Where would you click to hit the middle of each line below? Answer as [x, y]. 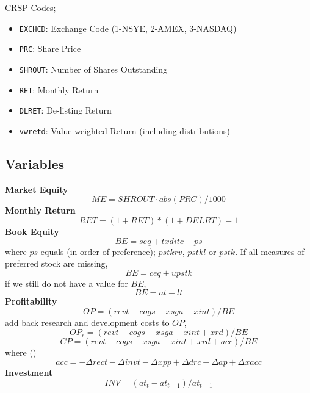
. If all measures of [270, 251]
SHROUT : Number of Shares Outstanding [93, 69]
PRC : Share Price [50, 49]
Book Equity [32, 231]
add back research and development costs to [87, 322]
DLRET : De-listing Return [65, 110]
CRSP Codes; [31, 7]
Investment [29, 373]
